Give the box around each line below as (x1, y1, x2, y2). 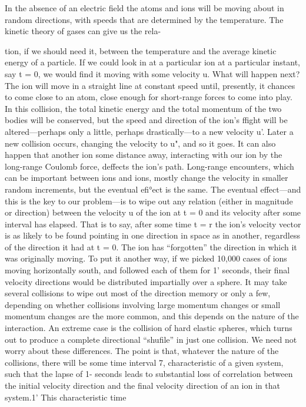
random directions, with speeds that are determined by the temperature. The (5, 13, 284, 25)
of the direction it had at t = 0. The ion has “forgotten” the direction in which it (5, 240, 297, 253)
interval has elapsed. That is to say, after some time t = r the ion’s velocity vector (5, 217, 301, 230)
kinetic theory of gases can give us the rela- (5, 25, 161, 37)
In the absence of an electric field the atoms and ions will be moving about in (5, 2, 284, 14)
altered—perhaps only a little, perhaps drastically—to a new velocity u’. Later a (5, 125, 294, 137)
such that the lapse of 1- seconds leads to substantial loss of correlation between (5, 368, 293, 380)
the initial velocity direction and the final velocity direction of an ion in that (5, 379, 280, 391)
